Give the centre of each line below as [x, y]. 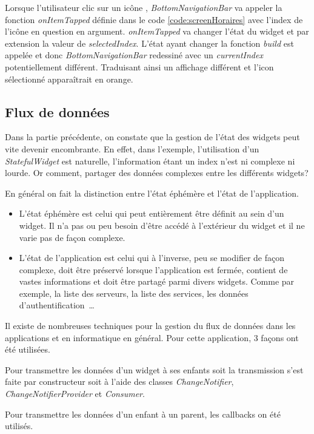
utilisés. [19, 426]
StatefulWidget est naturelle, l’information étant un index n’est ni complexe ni [150, 161]
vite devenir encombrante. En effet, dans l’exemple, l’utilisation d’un [132, 148]
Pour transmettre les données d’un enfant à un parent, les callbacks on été [143, 414]
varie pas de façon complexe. [72, 237]
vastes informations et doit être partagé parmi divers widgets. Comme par [157, 281]
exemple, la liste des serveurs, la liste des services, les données [134, 293]
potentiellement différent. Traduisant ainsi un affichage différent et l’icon [139, 66]
